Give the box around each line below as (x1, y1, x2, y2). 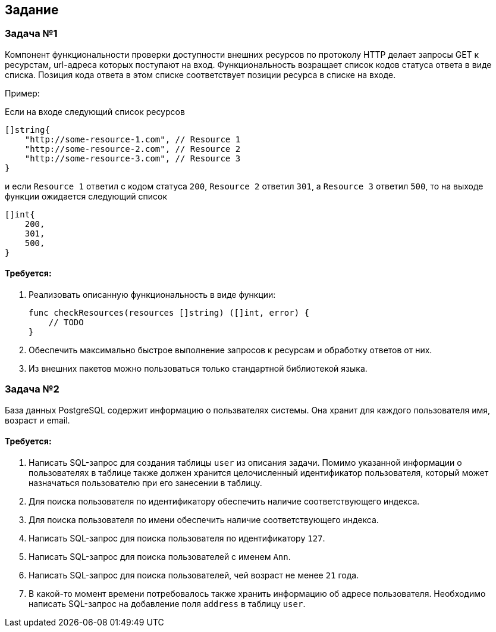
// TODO (48, 317, 84, 328)
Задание (5, 2, 59, 17)
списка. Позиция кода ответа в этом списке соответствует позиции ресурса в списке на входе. (5, 69, 396, 80)
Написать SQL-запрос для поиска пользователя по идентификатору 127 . (29, 533, 325, 543)
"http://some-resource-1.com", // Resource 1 (24, 134, 241, 144)
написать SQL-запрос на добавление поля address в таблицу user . (29, 598, 306, 609)
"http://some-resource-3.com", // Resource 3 (24, 153, 241, 163)
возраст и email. (5, 415, 70, 425)
